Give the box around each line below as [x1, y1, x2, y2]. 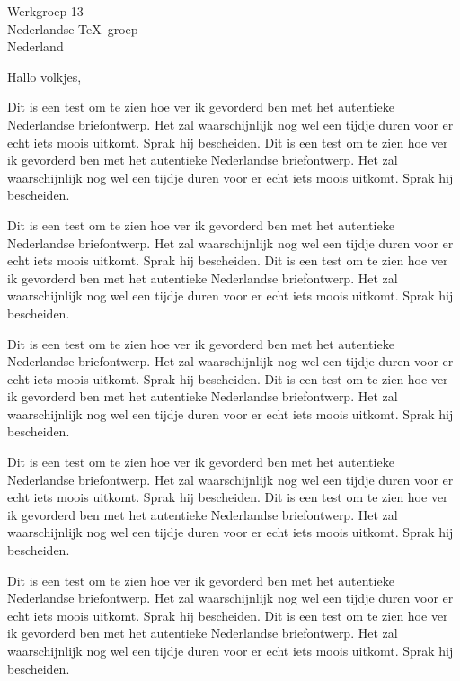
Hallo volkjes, [7, 67, 82, 85]
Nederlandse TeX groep [7, 19, 138, 38]
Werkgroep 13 [7, 2, 84, 20]
